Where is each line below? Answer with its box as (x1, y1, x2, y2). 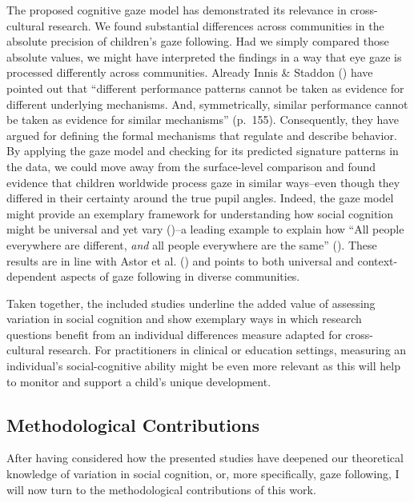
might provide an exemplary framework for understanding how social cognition (6, 205, 394, 222)
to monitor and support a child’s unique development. (6, 373, 271, 389)
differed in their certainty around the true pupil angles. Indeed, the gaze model (6, 190, 394, 206)
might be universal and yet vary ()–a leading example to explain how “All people (6, 221, 404, 238)
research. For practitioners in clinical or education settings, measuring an (48, 341, 407, 358)
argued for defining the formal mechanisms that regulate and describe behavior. (6, 126, 397, 143)
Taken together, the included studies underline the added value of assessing (6, 294, 376, 311)
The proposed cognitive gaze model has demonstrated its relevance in (6, 2, 347, 18)
